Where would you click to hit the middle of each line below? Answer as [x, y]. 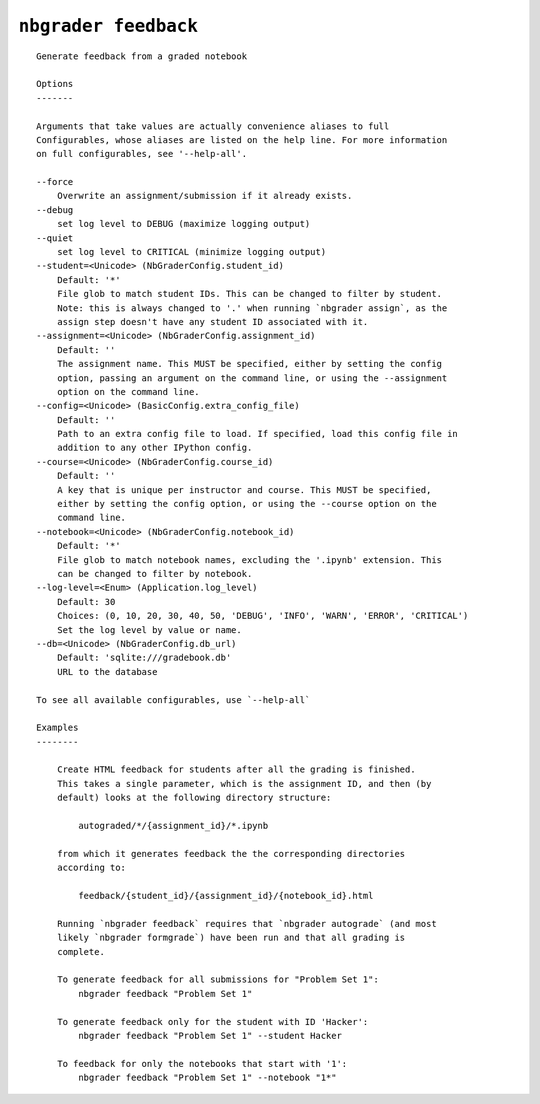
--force [55, 182]
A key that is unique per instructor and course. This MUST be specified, [244, 489]
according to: [91, 868]
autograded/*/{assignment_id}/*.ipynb [173, 826]
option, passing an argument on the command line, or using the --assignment [252, 378]
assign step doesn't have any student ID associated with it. [212, 321]
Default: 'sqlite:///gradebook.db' [144, 658]
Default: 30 [86, 601]
